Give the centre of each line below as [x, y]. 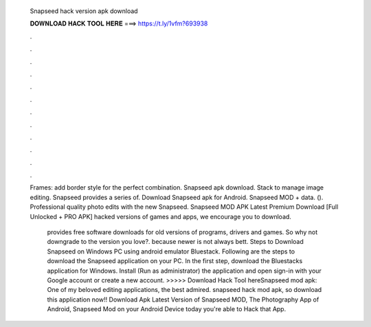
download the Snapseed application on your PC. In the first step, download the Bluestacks [175, 261]
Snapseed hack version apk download [84, 11]
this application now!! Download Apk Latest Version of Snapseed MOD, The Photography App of [183, 300]
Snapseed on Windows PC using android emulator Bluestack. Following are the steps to [171, 251]
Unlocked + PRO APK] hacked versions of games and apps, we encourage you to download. [161, 216]
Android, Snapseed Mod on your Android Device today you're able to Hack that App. [167, 309]
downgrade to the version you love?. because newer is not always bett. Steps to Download [175, 242]
